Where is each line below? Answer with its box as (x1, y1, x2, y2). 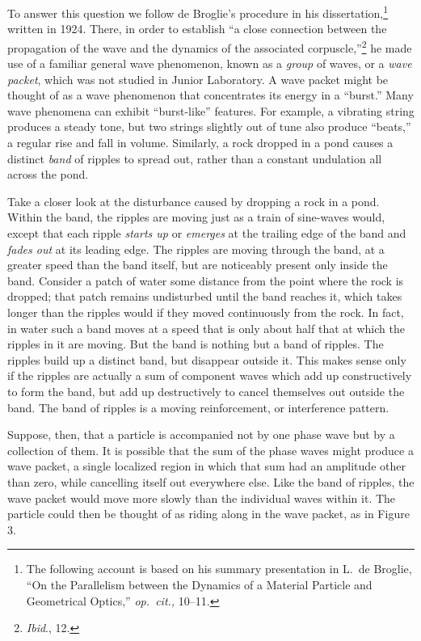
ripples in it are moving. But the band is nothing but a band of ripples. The (7, 335, 384, 352)
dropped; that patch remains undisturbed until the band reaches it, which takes (7, 288, 402, 305)
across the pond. (7, 166, 89, 183)
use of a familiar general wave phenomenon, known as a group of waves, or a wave (7, 55, 412, 72)
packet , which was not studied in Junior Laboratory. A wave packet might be (7, 70, 389, 87)
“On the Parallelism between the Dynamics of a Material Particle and (26, 576, 373, 593)
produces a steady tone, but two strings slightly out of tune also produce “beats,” (7, 118, 411, 135)
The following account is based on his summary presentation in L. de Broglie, (26, 560, 412, 577)
